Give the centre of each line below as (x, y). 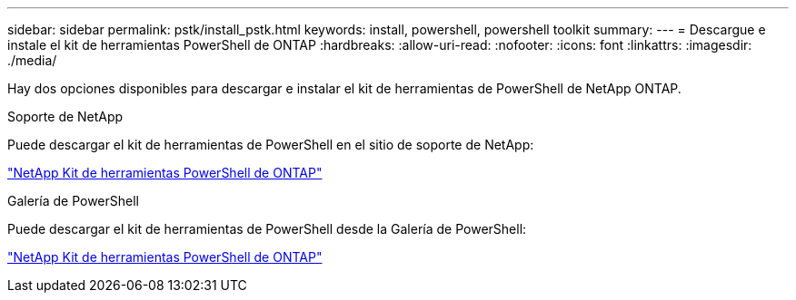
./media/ (32, 60)
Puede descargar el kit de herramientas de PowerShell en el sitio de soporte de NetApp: (271, 145)
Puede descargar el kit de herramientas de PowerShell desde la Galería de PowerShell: (267, 229)
